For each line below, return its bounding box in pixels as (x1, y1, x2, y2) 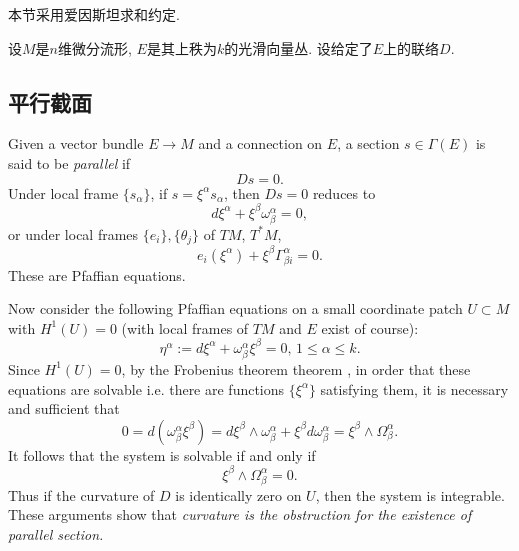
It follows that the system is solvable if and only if (8, 444, 316, 465)
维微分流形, (58, 37, 132, 58)
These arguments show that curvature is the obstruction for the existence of (8, 504, 472, 525)
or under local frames (8, 223, 139, 244)
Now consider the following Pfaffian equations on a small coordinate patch (8, 298, 463, 319)
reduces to (312, 182, 376, 203)
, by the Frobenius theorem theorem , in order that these (121, 358, 471, 379)
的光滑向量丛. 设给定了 (224, 37, 373, 58)
